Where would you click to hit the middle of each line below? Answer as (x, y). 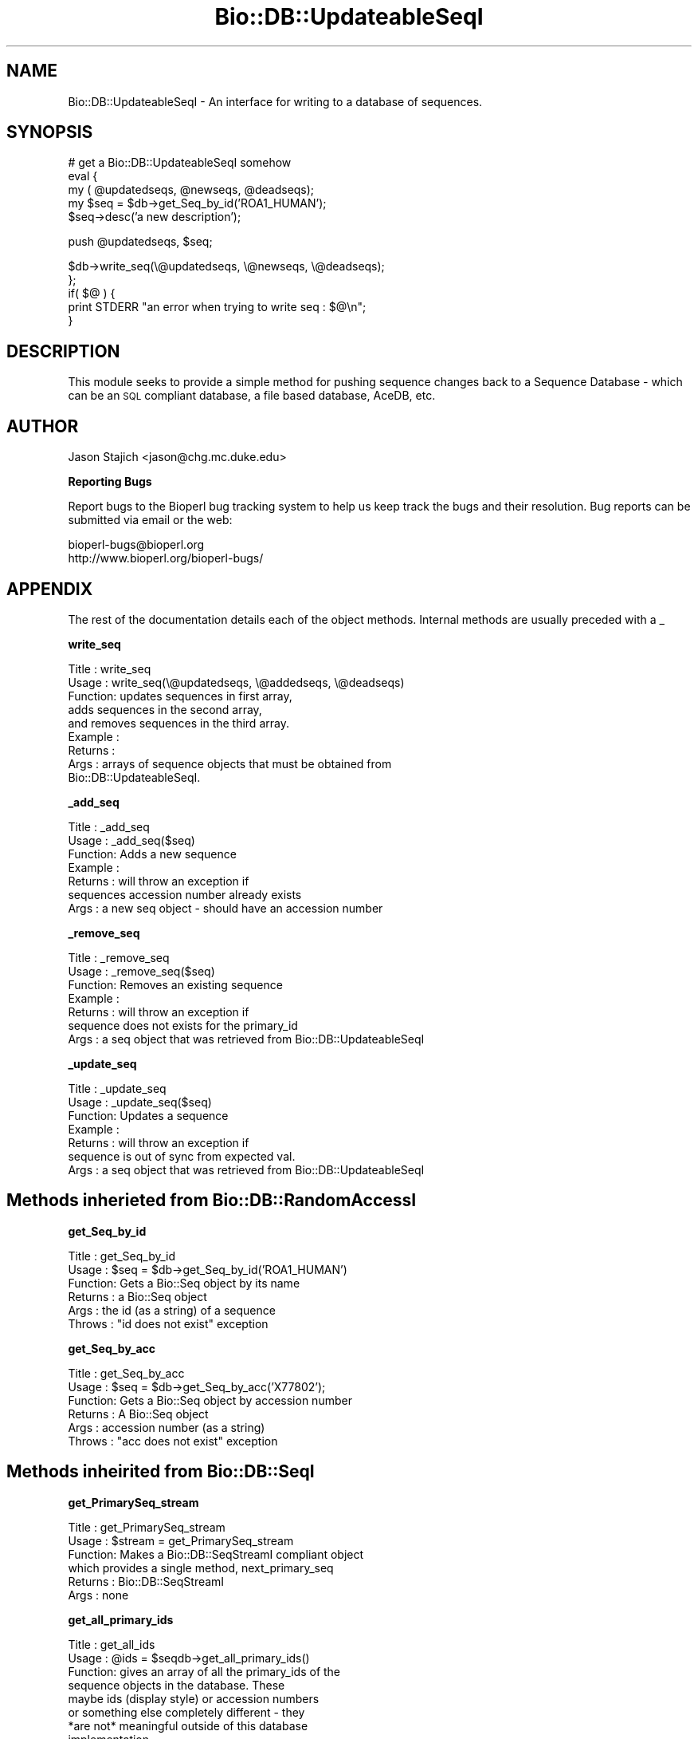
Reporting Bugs (110, 482)
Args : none (98, 1595)
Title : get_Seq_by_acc (126, 1373)
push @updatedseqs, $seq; (140, 242)
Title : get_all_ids (112, 1644)
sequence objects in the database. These (176, 1685)
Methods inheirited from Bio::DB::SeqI (161, 1472)
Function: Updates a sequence (148, 1115)
